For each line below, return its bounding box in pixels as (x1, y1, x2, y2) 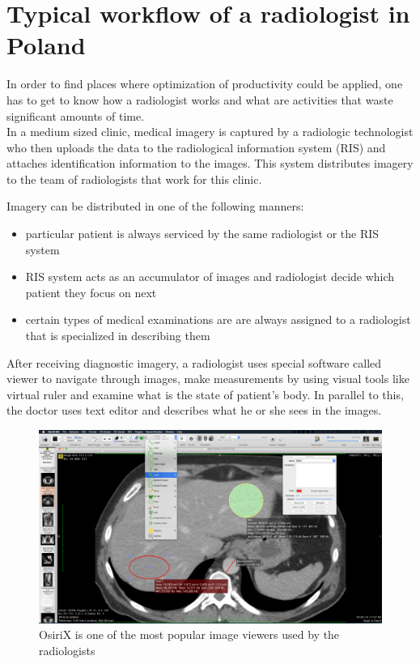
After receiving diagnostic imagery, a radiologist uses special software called (6, 354, 382, 371)
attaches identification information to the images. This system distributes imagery (6, 155, 414, 172)
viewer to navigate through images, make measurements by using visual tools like (6, 370, 409, 387)
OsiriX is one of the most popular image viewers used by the (39, 626, 340, 643)
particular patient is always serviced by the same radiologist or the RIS (25, 225, 380, 242)
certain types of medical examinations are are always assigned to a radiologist (25, 311, 411, 328)
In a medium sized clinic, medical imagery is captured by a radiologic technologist (6, 123, 414, 140)
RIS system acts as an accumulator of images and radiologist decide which (25, 268, 395, 285)
